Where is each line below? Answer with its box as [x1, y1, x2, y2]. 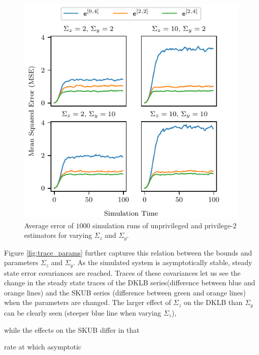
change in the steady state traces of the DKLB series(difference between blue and [4, 277, 255, 288]
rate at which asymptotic [4, 341, 82, 352]
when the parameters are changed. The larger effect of [4, 297, 171, 308]
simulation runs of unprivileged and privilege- [92, 220, 233, 230]
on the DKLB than [183, 297, 243, 308]
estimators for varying [24, 230, 92, 240]
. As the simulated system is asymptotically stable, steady [73, 257, 252, 268]
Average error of [24, 220, 74, 230]
